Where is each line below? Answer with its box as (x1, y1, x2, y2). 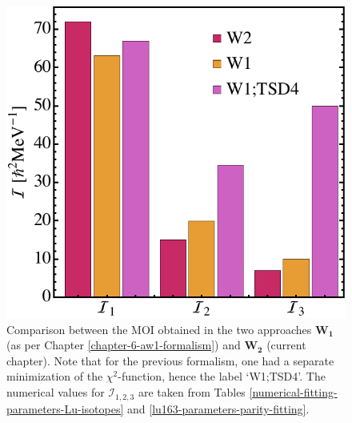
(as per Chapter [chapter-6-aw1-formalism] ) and (6, 336, 241, 353)
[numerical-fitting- (249, 384, 338, 401)
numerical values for (6, 384, 105, 401)
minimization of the (6, 368, 103, 385)
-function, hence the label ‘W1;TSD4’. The (118, 368, 326, 385)
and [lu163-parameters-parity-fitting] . (126, 400, 310, 417)
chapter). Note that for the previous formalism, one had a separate (6, 352, 334, 369)
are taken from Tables (138, 384, 246, 401)
